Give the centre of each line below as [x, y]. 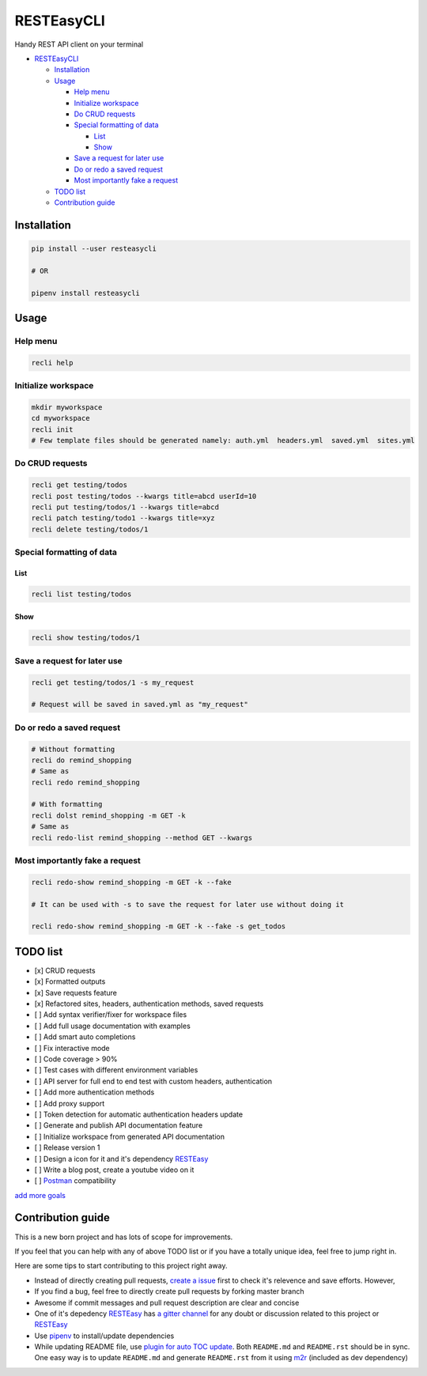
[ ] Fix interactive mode [72, 1048]
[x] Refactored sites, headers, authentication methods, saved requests [149, 1004]
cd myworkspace [60, 418]
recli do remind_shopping [81, 760]
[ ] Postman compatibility [75, 1181]
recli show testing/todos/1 [85, 638]
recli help [52, 363]
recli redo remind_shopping [85, 782]
